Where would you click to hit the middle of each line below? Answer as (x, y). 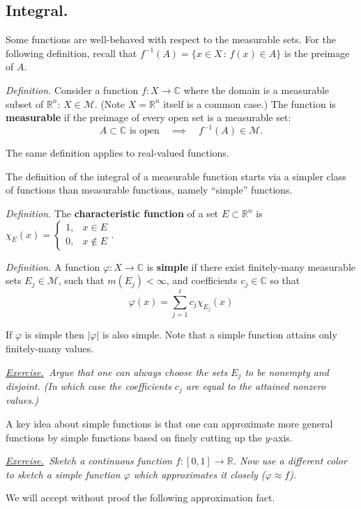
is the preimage (317, 53)
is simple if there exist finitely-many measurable (251, 266)
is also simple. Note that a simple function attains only (220, 335)
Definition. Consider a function (72, 89)
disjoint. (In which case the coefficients (89, 386)
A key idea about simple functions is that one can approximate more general (169, 424)
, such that (81, 280)
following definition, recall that (71, 53)
